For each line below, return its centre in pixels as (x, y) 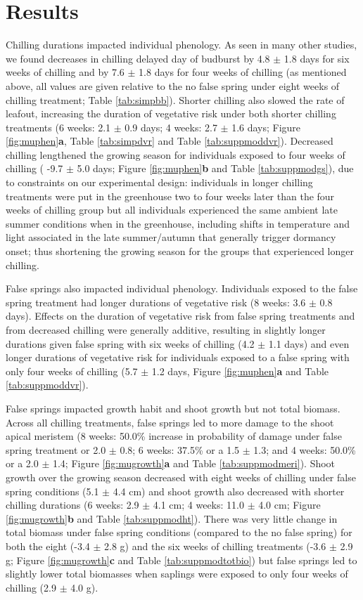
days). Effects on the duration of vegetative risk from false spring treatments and (180, 316)
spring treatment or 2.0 (56, 449)
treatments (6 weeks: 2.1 (58, 127)
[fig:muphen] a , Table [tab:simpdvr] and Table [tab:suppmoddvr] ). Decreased (170, 141)
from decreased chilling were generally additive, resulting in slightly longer (166, 330)
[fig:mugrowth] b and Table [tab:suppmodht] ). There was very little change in (172, 518)
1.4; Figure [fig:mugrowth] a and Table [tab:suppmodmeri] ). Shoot (194, 463)
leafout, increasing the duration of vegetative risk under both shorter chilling (171, 113)
